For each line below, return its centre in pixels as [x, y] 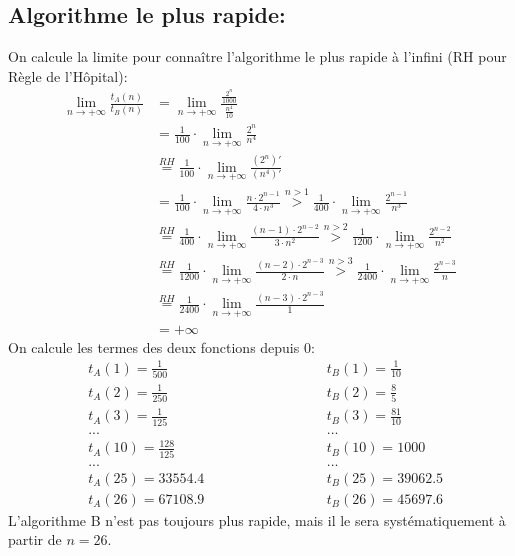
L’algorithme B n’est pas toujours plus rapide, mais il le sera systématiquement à [257, 519]
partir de [35, 539]
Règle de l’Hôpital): [68, 75]
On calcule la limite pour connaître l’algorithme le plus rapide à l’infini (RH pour [257, 56]
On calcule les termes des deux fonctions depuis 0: [161, 346]
